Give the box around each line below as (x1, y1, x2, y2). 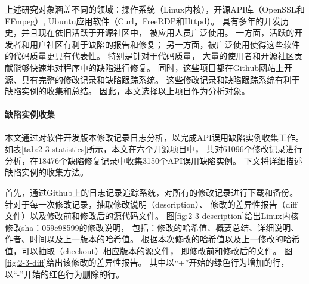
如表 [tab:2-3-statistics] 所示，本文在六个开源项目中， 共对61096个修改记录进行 (5, 143, 302, 155)
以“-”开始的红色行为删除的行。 (5, 268, 124, 280)
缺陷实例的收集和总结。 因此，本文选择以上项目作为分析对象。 (5, 85, 250, 97)
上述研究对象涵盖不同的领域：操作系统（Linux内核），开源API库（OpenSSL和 (5, 3, 305, 15)
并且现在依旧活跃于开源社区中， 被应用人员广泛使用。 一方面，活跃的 (21, 26, 295, 39)
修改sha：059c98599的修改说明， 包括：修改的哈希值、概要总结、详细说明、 (5, 221, 299, 233)
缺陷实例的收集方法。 (5, 166, 88, 178)
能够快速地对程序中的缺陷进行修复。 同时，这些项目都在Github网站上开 (13, 61, 292, 73)
